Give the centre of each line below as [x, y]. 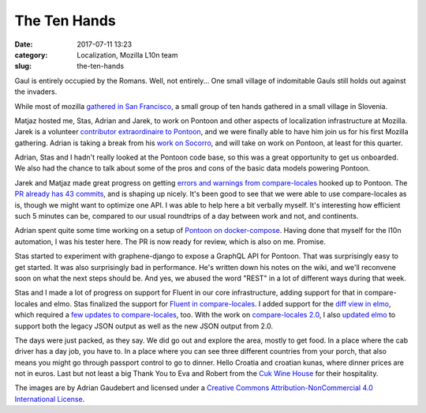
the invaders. [36, 92]
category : [31, 54]
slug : [23, 66]
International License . [50, 399]
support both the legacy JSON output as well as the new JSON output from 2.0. [144, 326]
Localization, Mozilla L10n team [127, 54]
